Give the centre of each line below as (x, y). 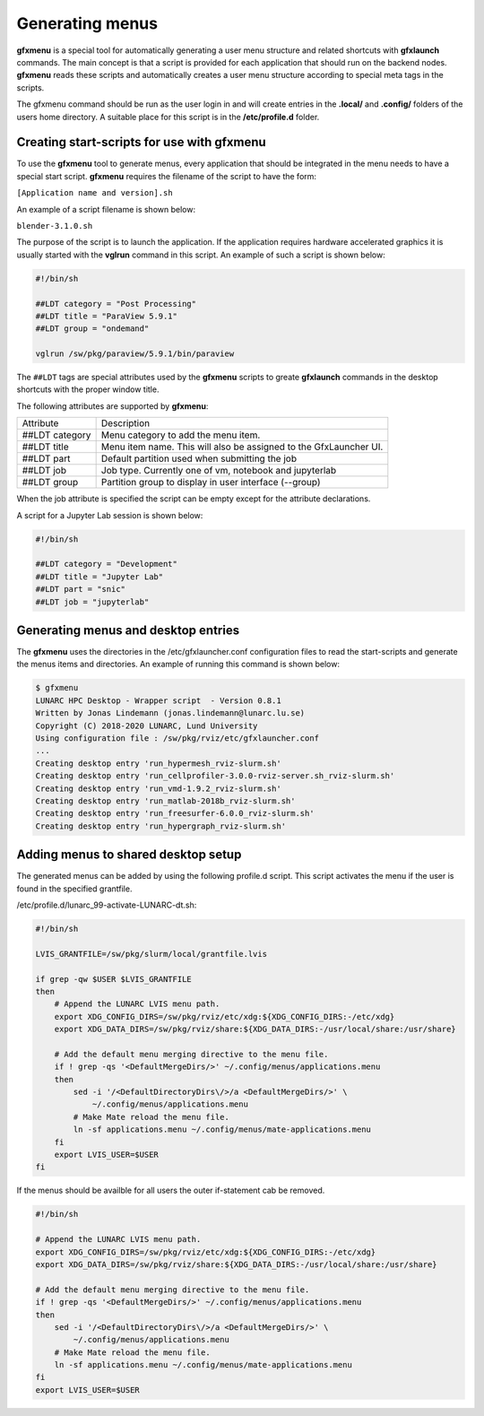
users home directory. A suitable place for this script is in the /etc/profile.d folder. (168, 117)
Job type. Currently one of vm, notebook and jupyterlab (219, 471)
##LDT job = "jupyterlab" (92, 602)
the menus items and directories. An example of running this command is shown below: (178, 665)
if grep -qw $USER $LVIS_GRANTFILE (113, 979)
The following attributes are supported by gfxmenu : (112, 406)
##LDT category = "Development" (107, 564)
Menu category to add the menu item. (181, 435)
